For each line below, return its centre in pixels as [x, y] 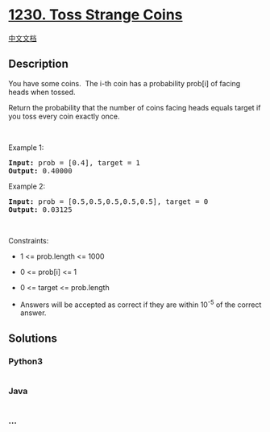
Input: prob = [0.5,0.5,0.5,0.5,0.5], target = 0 [108, 201]
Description [38, 64]
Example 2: [27, 186]
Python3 [25, 361]
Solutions [33, 338]
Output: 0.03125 [40, 210]
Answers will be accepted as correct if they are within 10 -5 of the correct [141, 304]
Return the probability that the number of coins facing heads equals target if [135, 107]
